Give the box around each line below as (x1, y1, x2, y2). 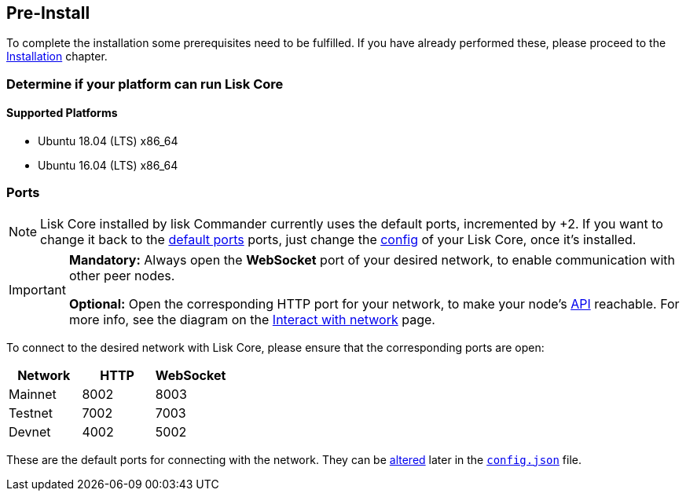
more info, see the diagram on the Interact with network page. (68, 311, 435, 327)
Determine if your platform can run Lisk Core (6, 75, 284, 92)
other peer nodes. (68, 267, 175, 283)
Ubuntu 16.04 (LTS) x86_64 (38, 159, 178, 173)
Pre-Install (6, 3, 90, 23)
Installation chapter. (6, 49, 108, 64)
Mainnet (9, 386, 57, 402)
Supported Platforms (6, 106, 118, 120)
